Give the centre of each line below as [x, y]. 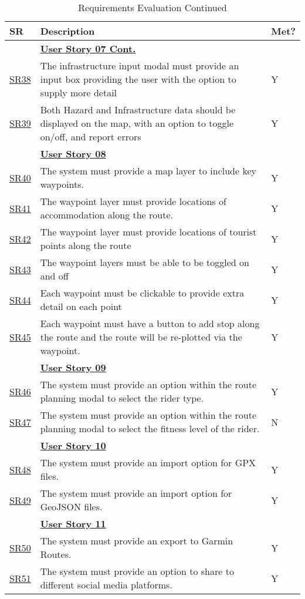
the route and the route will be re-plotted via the [141, 337]
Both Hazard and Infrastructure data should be [138, 110]
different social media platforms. [106, 585]
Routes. [56, 554]
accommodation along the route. [106, 215]
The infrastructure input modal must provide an [140, 65]
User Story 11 [73, 524]
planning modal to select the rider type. [122, 398]
